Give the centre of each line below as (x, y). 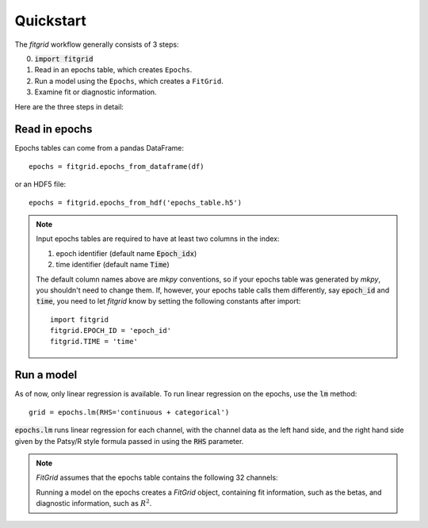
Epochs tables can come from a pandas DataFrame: (99, 148)
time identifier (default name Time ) (113, 265)
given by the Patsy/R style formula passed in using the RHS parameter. (129, 441)
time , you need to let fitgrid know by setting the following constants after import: (168, 301)
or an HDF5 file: (40, 184)
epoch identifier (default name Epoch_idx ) (126, 253)
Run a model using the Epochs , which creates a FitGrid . (129, 81)
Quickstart (51, 21)
